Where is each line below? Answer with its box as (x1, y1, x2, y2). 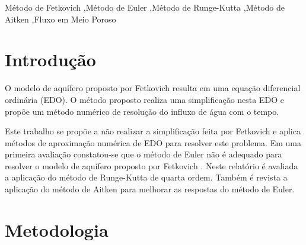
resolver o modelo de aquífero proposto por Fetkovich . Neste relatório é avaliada (5, 159, 298, 172)
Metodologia (5, 217, 109, 241)
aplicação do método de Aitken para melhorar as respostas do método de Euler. (5, 183, 295, 195)
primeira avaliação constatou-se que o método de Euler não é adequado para (5, 148, 282, 160)
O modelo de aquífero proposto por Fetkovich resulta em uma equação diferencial (5, 82, 301, 94)
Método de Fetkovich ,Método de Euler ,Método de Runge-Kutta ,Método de (5, 1, 285, 13)
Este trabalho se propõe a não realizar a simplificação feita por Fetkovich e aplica (5, 125, 301, 137)
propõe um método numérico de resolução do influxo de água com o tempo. (5, 105, 279, 117)
